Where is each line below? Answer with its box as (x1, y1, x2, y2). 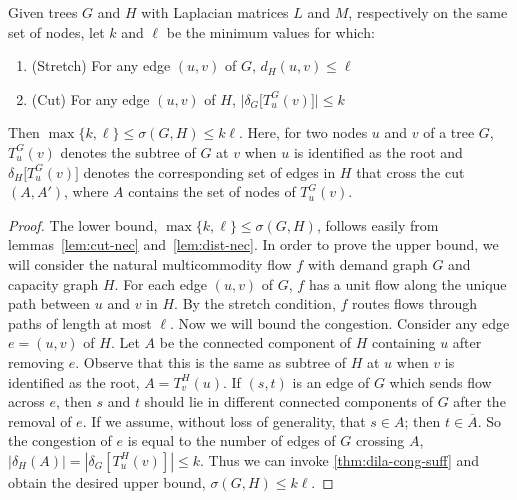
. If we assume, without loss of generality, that (82, 410, 366, 431)
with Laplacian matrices (141, 2, 289, 22)
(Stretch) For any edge (31, 55, 171, 76)
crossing (355, 430, 405, 451)
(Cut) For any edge (31, 88, 150, 109)
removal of (8, 410, 72, 431)
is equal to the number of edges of (127, 430, 336, 451)
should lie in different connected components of (144, 391, 433, 412)
